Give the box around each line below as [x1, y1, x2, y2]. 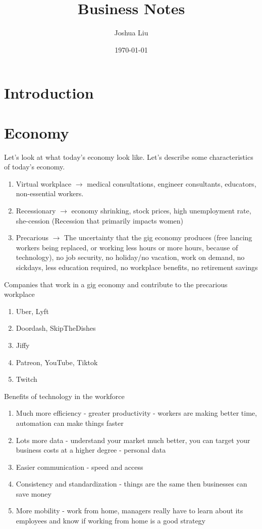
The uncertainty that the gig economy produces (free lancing [64, 232, 252, 243]
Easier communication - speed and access [16, 461, 143, 472]
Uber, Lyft [16, 305, 49, 316]
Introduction [4, 82, 94, 103]
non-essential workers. [16, 188, 84, 199]
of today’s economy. [4, 161, 65, 172]
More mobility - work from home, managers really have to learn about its [16, 505, 243, 516]
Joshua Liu [114, 27, 148, 38]
